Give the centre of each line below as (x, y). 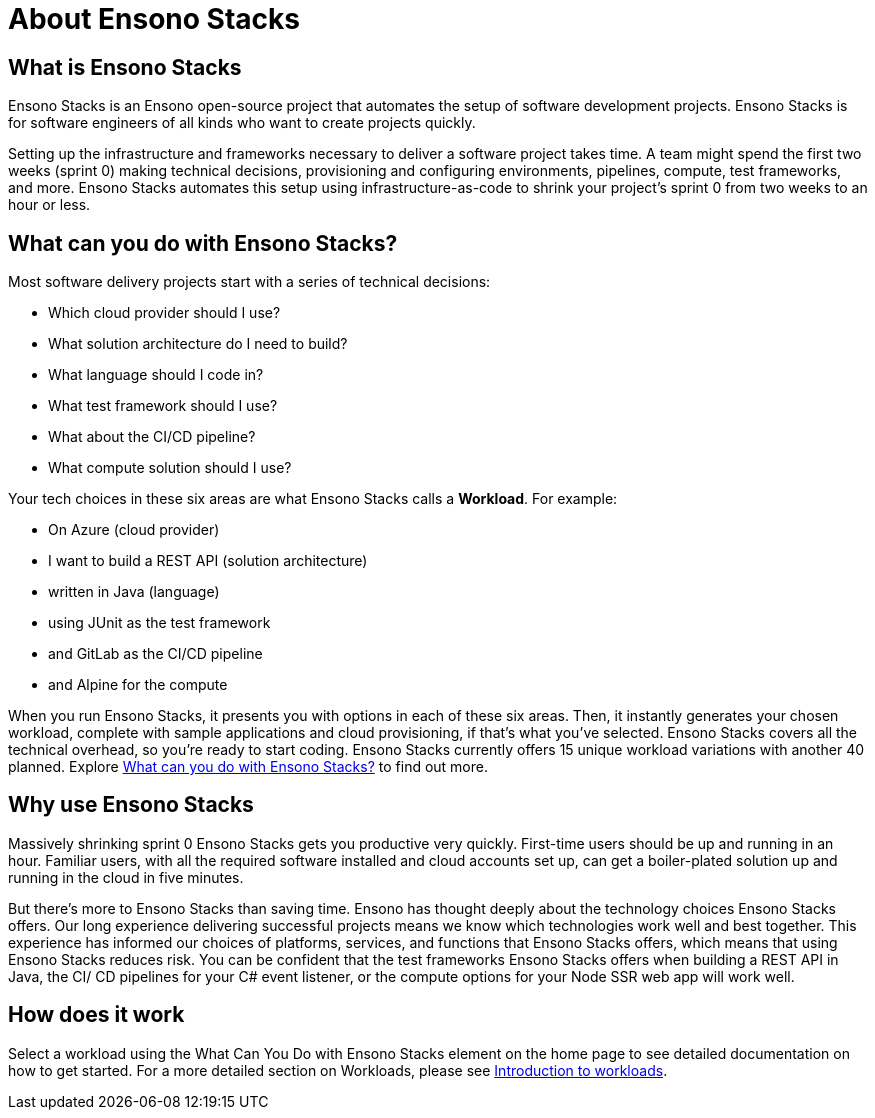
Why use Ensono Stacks (131, 805)
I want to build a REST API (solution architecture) (208, 561)
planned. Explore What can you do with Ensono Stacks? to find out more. (248, 767)
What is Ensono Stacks (125, 67)
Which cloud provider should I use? (164, 313)
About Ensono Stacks (154, 19)
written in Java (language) (134, 592)
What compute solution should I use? (170, 468)
